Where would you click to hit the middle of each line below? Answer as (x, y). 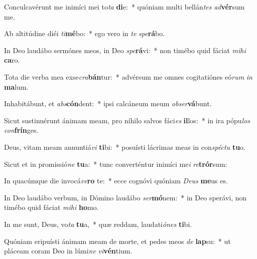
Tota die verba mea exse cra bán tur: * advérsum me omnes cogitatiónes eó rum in (128, 76)
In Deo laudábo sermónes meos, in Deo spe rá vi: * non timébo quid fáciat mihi (125, 50)
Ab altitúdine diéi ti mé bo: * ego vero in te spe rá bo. (85, 33)
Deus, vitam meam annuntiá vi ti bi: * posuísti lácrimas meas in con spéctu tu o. (125, 147)
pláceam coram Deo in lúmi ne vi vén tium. (68, 251)
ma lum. (16, 86)
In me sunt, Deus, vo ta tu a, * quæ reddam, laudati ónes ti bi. (98, 224)
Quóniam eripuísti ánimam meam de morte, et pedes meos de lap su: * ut (117, 241)
